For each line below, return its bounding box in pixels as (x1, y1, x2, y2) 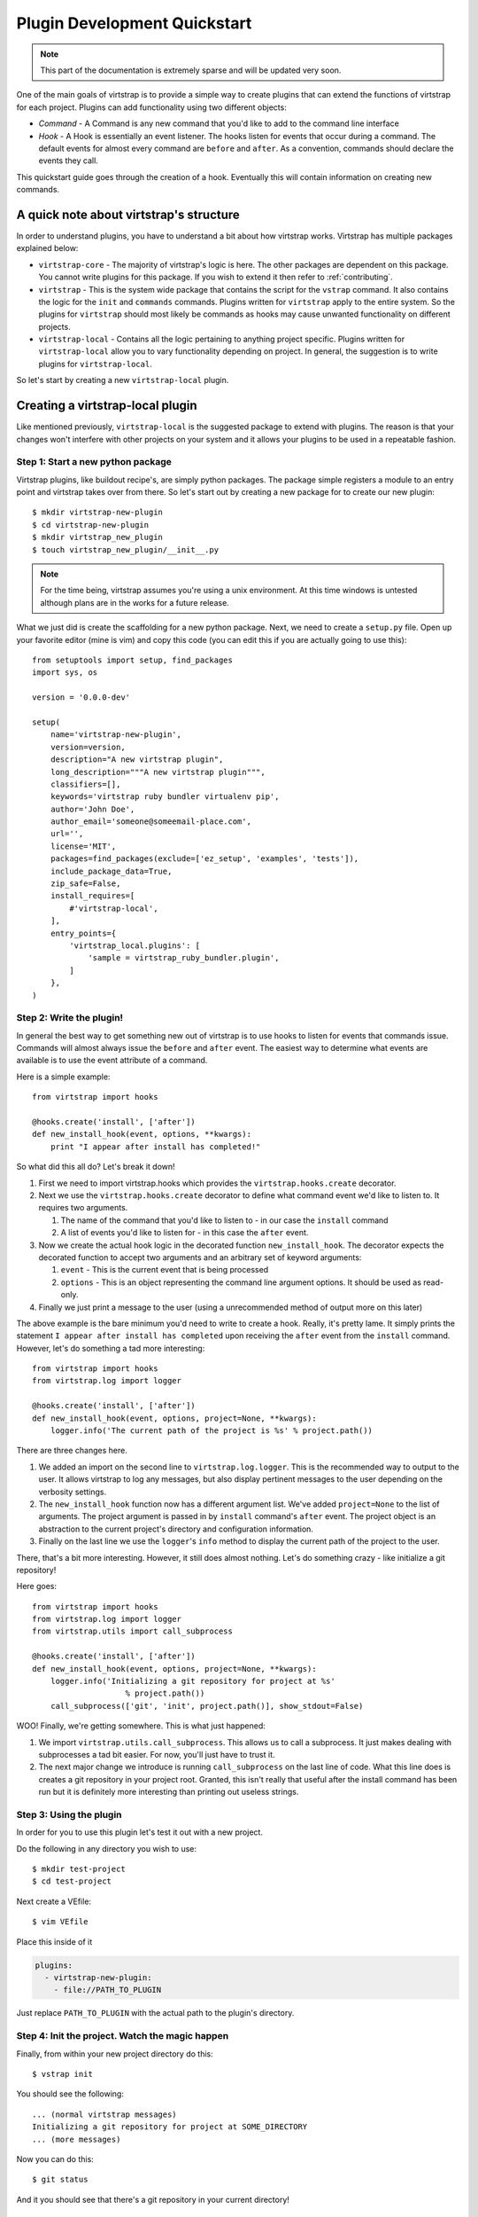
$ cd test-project (32, 1876, 112, 1886)
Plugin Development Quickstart (16, 13, 252, 33)
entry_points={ (50, 928, 117, 938)
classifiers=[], (50, 779, 121, 789)
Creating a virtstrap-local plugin (16, 398, 198, 413)
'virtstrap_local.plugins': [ (69, 940, 201, 951)
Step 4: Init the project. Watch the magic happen (16, 2030, 229, 2042)
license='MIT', (50, 841, 117, 851)
